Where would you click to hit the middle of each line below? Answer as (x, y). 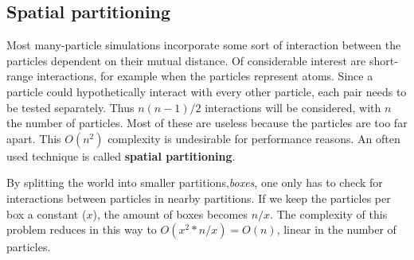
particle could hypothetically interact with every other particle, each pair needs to (207, 91)
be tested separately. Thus (70, 107)
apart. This (34, 138)
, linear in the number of (336, 229)
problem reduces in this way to (82, 229)
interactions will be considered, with (293, 107)
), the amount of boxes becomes (170, 213)
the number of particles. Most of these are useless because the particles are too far (207, 123)
